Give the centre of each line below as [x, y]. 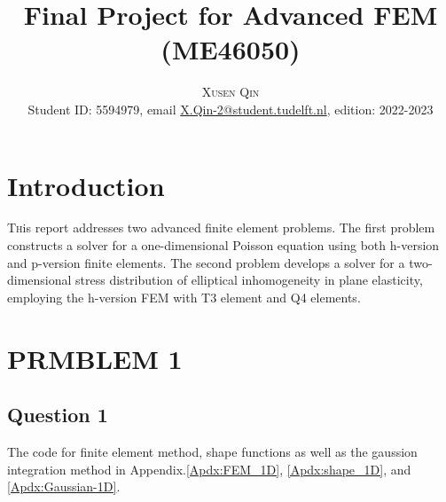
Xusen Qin [231, 92]
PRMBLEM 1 [95, 358]
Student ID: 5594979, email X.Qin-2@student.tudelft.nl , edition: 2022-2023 [231, 109]
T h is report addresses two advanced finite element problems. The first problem [221, 227]
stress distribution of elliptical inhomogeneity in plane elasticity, [249, 280]
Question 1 [58, 415]
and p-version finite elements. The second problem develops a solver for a [206, 262]
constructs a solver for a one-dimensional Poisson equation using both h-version [223, 245]
